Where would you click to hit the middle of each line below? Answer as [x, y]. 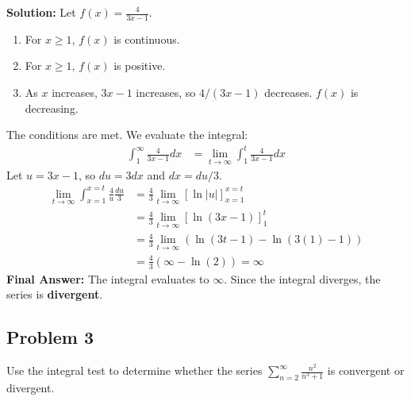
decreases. [288, 93]
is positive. [140, 66]
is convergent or [366, 370]
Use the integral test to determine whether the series [134, 370]
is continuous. [147, 39]
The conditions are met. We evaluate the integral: [127, 135]
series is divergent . [55, 294]
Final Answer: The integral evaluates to [108, 278]
